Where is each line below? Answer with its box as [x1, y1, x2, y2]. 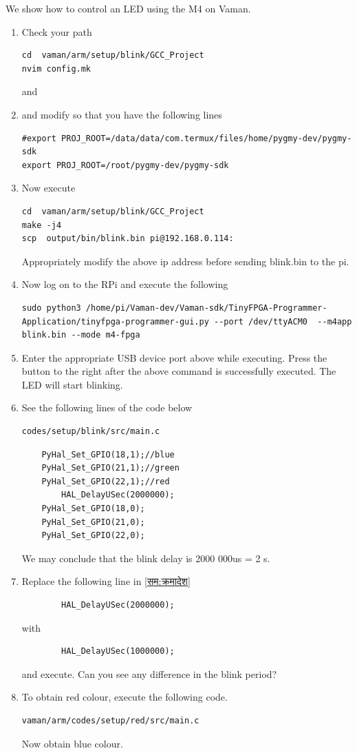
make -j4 [21, 220, 62, 230]
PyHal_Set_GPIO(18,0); [41, 504, 145, 514]
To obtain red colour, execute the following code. [21, 690, 228, 704]
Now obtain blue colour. [21, 736, 123, 750]
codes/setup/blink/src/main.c [21, 426, 160, 437]
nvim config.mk [21, 63, 91, 74]
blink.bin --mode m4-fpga [21, 330, 140, 340]
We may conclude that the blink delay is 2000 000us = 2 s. [21, 550, 270, 565]
